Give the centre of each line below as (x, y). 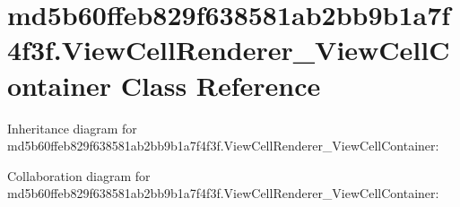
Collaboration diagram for (79, 175)
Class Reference (221, 85)
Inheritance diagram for (72, 128)
